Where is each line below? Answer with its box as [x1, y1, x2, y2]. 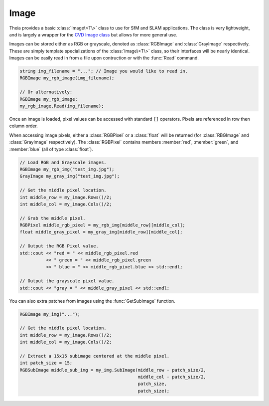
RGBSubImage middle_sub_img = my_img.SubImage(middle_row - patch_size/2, [19, 367, 207, 373]
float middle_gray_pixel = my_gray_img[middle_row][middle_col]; [19, 229, 183, 235]
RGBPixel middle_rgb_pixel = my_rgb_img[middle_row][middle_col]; [19, 222, 185, 228]
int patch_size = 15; [19, 360, 73, 366]
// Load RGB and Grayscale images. [19, 160, 107, 165]
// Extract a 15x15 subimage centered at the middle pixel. [19, 353, 170, 359]
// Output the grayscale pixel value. [19, 278, 115, 284]
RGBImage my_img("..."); [19, 311, 81, 317]
